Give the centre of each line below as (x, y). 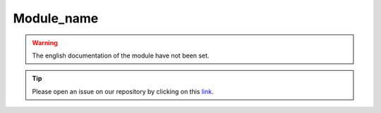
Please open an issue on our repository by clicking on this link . (123, 91)
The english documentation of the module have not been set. (121, 55)
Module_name (56, 18)
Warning (45, 43)
